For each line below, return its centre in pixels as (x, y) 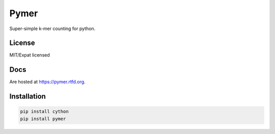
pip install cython (44, 112)
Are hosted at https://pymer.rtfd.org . (48, 82)
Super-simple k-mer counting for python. (52, 29)
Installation (28, 97)
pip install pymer (43, 119)
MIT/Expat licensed (30, 55)
